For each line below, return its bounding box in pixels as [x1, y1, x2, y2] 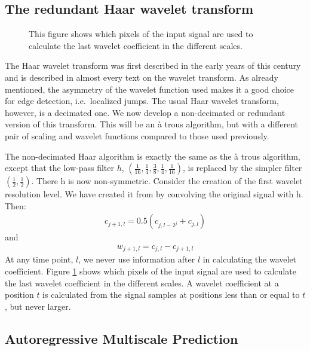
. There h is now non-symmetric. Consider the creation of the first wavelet [31, 175, 303, 187]
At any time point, [5, 253, 73, 265]
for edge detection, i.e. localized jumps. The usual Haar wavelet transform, [5, 94, 279, 107]
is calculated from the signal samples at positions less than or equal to [42, 288, 300, 301]
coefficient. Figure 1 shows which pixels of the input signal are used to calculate [5, 265, 296, 277]
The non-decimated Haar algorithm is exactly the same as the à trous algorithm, [5, 149, 300, 162]
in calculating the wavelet [202, 253, 297, 265]
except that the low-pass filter [5, 161, 114, 174]
